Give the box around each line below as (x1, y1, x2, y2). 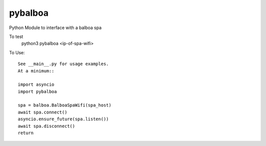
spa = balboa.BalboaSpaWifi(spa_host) (18, 103, 112, 108)
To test (9, 34, 23, 39)
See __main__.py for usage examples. (18, 61, 109, 67)
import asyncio (18, 82, 55, 87)
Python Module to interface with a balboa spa (9, 25, 102, 31)
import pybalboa (18, 89, 57, 94)
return (18, 130, 34, 136)
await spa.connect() (18, 109, 67, 115)
